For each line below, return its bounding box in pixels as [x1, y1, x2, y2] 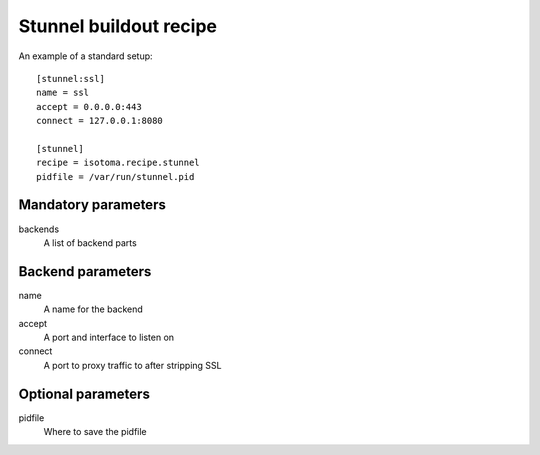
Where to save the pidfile [43, 426, 147, 438]
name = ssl [36, 87, 90, 99]
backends [18, 223, 60, 235]
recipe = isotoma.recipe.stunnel [36, 157, 200, 169]
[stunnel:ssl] [36, 73, 105, 84]
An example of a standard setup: [18, 50, 154, 62]
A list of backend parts [43, 236, 137, 249]
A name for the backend [43, 303, 144, 315]
